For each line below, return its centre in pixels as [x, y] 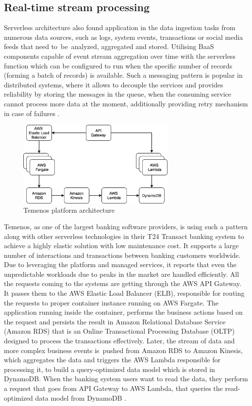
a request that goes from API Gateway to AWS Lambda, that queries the [113, 388]
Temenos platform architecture [69, 210]
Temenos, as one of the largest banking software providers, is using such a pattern [126, 226]
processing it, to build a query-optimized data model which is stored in [109, 369]
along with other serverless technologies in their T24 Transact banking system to [124, 236]
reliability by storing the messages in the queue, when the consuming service [118, 94]
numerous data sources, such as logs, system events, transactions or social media [124, 37]
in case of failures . [32, 113]
